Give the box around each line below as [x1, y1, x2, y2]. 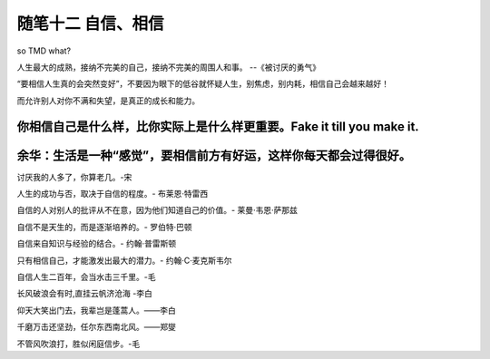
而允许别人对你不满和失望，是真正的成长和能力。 [16, 95, 200, 106]
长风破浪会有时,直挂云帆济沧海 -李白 [16, 288, 153, 299]
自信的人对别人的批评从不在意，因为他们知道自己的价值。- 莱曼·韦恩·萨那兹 [16, 205, 299, 216]
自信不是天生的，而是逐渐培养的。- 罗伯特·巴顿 [16, 221, 192, 232]
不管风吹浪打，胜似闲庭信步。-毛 [16, 338, 141, 349]
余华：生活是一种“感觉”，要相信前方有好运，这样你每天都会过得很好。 [16, 148, 412, 163]
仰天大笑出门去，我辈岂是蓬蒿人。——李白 [16, 305, 176, 315]
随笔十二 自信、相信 [16, 14, 164, 34]
